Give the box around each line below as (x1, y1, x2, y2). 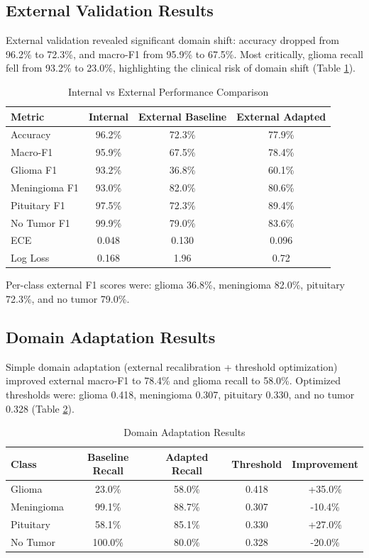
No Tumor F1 (11, 215, 70, 230)
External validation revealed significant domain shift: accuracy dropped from (6, 33, 339, 48)
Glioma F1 (11, 162, 57, 177)
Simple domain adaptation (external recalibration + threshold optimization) (6, 359, 338, 374)
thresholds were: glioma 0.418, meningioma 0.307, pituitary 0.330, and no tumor (6, 387, 355, 401)
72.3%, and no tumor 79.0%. (6, 291, 130, 306)
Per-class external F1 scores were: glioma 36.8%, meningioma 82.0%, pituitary (6, 277, 346, 292)
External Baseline (138, 108, 227, 123)
